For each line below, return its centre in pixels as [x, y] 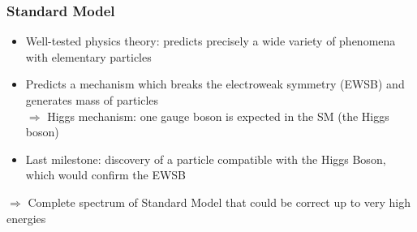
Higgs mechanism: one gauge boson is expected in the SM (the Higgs [218, 116]
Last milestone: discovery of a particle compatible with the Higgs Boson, [206, 159]
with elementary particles [88, 56]
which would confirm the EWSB [106, 175]
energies [26, 218]
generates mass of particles [92, 100]
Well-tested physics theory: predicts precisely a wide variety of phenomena [211, 41]
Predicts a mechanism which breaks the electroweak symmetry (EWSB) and [215, 84]
